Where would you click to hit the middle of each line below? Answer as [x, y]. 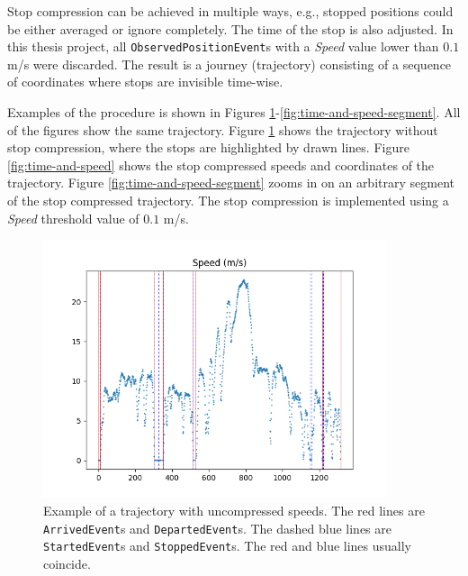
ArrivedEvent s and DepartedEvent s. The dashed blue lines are [217, 528]
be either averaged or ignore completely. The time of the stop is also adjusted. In [230, 28]
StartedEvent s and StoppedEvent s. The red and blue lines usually [228, 546]
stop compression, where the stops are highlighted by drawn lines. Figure [208, 147]
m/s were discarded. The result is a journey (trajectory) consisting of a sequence [229, 64]
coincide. [67, 563]
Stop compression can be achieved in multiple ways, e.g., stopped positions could [230, 11]
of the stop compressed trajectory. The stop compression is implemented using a [228, 200]
